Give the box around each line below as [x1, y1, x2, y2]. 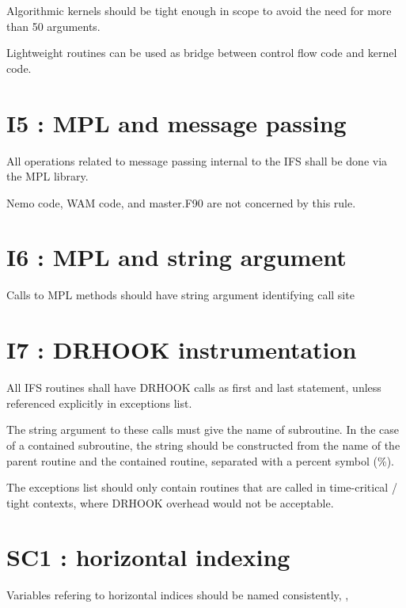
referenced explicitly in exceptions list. [6, 394, 192, 411]
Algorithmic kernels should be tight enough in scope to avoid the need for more [6, 2, 392, 18]
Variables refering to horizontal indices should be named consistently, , [6, 587, 349, 603]
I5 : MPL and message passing [6, 106, 347, 139]
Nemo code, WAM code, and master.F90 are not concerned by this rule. [6, 194, 356, 211]
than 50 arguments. [6, 17, 101, 34]
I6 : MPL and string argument [6, 241, 347, 273]
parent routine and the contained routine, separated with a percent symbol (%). [6, 452, 394, 469]
